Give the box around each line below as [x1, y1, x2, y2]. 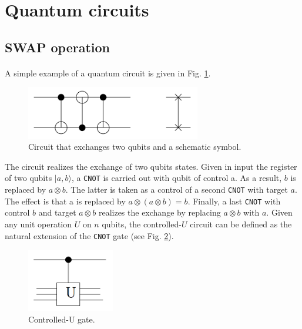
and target [38, 206, 76, 219]
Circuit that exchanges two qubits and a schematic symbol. [28, 140, 241, 153]
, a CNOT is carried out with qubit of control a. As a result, [71, 172, 282, 184]
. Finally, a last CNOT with [187, 194, 281, 207]
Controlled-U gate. [28, 313, 95, 325]
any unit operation [5, 217, 72, 230]
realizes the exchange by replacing [98, 206, 221, 219]
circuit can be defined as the [190, 217, 292, 230]
